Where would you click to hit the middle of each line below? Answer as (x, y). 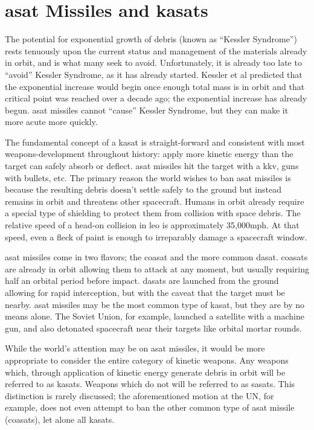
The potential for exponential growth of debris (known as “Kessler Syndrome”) (151, 39)
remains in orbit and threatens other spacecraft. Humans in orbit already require (155, 201)
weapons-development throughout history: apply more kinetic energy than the (149, 154)
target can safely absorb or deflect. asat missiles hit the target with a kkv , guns (152, 166)
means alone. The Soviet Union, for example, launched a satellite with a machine (155, 316)
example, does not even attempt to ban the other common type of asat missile (150, 407)
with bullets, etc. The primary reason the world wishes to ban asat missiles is (148, 177)
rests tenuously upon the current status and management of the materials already (156, 50)
